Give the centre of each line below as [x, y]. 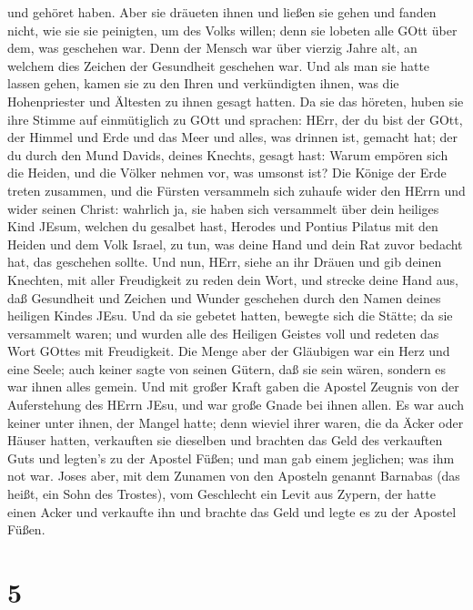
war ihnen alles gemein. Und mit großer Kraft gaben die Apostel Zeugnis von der [233, 386]
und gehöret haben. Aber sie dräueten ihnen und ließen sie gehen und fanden [222, 12]
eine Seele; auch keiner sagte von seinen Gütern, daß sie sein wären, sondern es [227, 368]
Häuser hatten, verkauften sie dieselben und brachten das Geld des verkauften [225, 440]
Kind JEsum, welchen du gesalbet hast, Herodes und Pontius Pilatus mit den [223, 226]
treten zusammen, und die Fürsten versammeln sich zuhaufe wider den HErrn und [236, 190]
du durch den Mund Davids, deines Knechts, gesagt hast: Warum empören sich [228, 154]
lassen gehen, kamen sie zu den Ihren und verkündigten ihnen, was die [203, 83]
